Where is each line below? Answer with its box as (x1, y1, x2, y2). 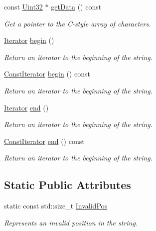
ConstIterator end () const (4, 135, 85, 146)
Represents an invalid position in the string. (4, 217, 138, 227)
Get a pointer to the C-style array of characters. (4, 18, 151, 28)
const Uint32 (4, 1, 43, 11)
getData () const (51, 1, 102, 11)
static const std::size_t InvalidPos (4, 200, 108, 211)
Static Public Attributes (4, 177, 131, 192)
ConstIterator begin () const (4, 68, 90, 79)
